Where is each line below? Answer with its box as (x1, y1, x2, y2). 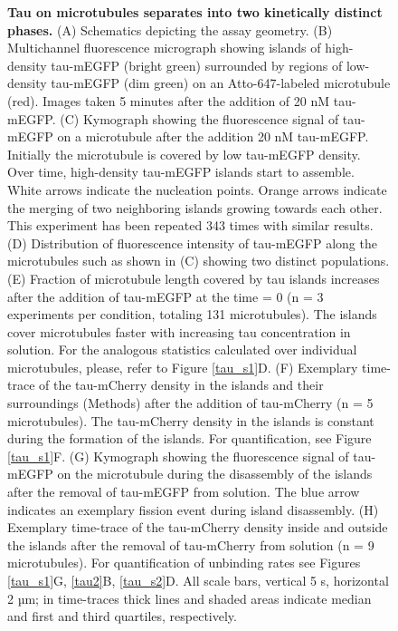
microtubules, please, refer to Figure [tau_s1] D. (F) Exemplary (7, 357, 358, 376)
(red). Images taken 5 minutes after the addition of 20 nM (7, 91, 330, 110)
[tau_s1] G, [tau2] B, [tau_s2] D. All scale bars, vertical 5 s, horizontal (7, 571, 389, 589)
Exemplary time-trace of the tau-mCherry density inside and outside (7, 518, 388, 537)
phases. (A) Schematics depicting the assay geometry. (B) (7, 20, 333, 39)
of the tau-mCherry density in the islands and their (39, 375, 324, 394)
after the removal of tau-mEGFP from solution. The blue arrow (7, 482, 360, 501)
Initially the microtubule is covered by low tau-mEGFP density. (7, 144, 361, 163)
